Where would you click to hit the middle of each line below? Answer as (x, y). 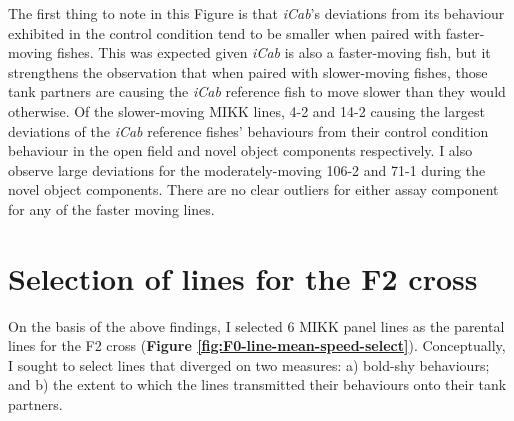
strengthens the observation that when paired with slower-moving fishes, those (248, 71)
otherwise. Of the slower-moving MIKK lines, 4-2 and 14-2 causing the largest (246, 110)
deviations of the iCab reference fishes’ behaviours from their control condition (248, 130)
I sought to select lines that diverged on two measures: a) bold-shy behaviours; (249, 364)
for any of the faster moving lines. (111, 208)
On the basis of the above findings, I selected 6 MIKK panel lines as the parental (256, 325)
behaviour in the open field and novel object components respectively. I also (240, 150)
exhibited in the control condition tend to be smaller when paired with (225, 32)
